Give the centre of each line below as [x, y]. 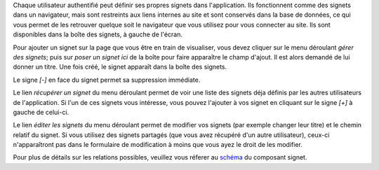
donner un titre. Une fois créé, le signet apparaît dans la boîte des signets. [120, 67]
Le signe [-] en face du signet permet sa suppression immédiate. [107, 80]
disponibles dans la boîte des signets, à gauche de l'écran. [98, 34]
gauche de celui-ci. [41, 112]
